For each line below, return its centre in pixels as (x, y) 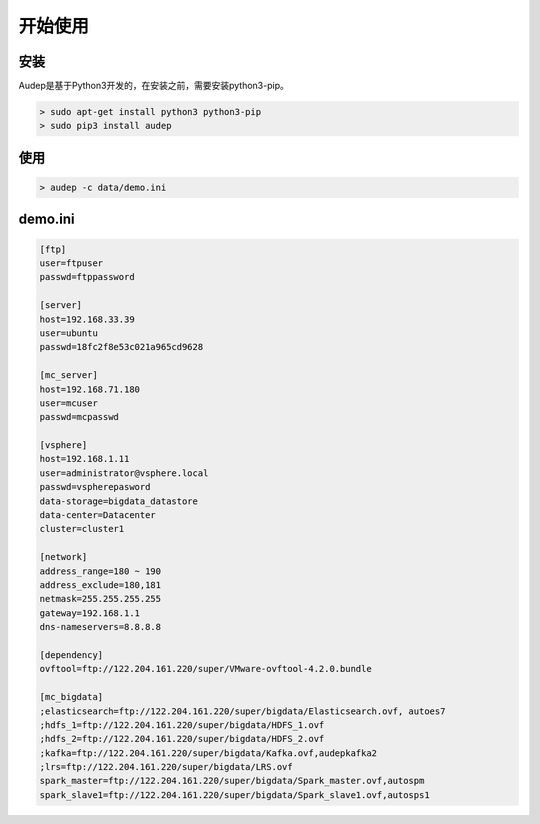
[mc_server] (69, 375)
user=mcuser (69, 403)
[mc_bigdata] (71, 697)
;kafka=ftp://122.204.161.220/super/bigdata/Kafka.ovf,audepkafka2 (208, 753)
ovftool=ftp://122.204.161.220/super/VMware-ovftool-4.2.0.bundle (205, 669)
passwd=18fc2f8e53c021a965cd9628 (121, 347)
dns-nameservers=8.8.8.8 (100, 627)
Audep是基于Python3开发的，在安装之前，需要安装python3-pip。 (153, 86)
